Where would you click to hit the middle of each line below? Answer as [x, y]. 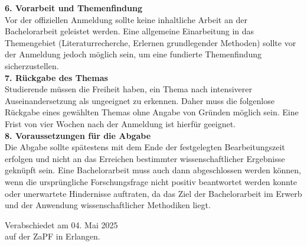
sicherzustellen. [32, 65]
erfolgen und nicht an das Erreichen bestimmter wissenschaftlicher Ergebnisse [145, 158]
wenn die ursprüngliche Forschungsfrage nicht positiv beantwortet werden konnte [151, 181]
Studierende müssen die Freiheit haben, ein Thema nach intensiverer [129, 89]
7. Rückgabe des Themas [56, 77]
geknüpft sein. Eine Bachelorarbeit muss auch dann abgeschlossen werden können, [153, 170]
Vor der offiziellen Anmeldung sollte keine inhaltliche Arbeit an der [126, 19]
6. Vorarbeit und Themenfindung [74, 8]
